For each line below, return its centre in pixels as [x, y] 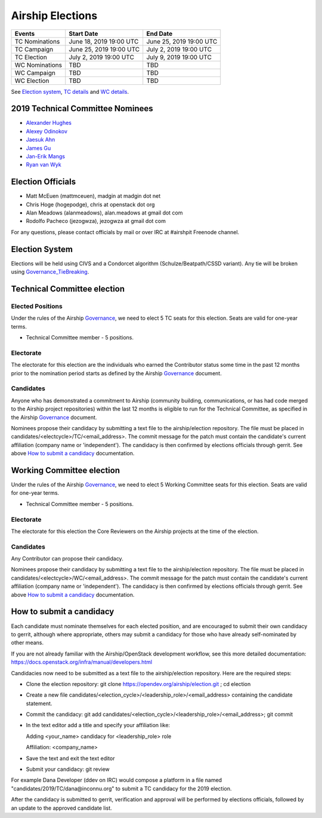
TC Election [31, 57]
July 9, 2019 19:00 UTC [179, 57]
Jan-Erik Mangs [46, 157]
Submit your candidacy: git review [68, 769]
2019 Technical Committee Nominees [82, 108]
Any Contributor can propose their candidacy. [67, 559]
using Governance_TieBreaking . [50, 272]
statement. [39, 703]
